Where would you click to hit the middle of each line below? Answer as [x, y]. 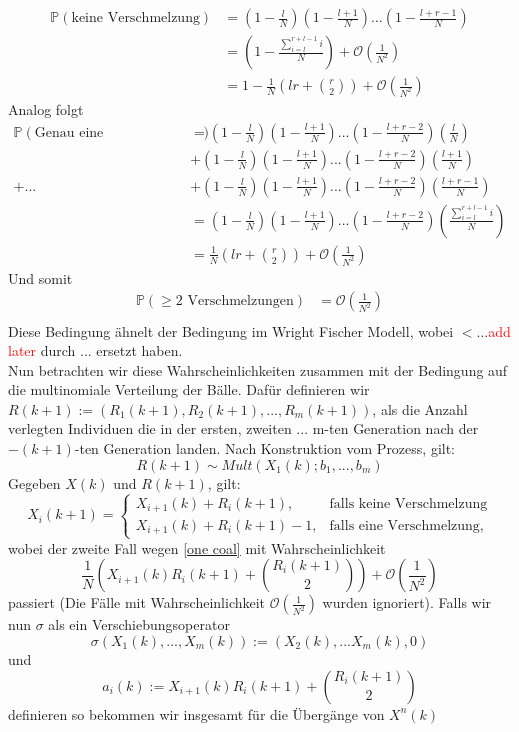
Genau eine [69, 132]
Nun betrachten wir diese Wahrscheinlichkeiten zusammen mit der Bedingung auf [258, 369]
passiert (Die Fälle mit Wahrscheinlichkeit [137, 602]
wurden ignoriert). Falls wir [407, 602]
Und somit [40, 277]
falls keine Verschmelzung [408, 503]
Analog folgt [46, 109]
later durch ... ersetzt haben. [95, 350]
